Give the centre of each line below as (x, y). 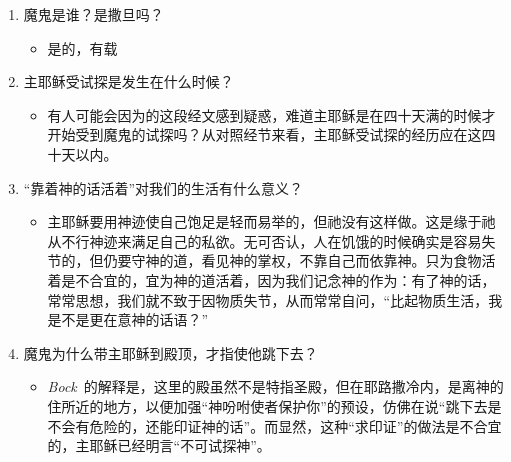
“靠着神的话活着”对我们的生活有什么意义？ (163, 187)
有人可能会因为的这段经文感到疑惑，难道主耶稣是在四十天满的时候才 (271, 114)
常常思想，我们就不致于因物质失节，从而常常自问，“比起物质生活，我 (275, 299)
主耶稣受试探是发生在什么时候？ (128, 81)
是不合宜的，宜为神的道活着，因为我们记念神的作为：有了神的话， (278, 279)
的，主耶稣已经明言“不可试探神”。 (159, 445)
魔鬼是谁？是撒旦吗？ (93, 14)
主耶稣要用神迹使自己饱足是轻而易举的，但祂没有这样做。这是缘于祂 (271, 221)
